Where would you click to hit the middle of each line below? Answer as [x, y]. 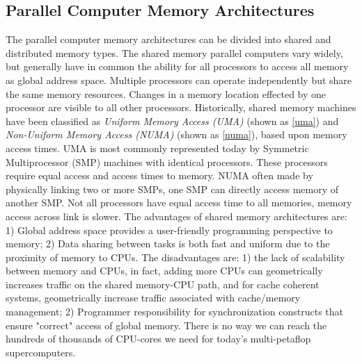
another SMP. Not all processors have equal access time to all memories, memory [179, 202]
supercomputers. [41, 352]
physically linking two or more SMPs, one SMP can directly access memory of [172, 189]
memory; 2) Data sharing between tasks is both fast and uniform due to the [168, 243]
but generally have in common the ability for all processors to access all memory [177, 66]
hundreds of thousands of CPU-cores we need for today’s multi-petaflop [158, 339]
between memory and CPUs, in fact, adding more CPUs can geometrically [164, 271]
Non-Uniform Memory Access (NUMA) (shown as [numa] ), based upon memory [176, 134]
